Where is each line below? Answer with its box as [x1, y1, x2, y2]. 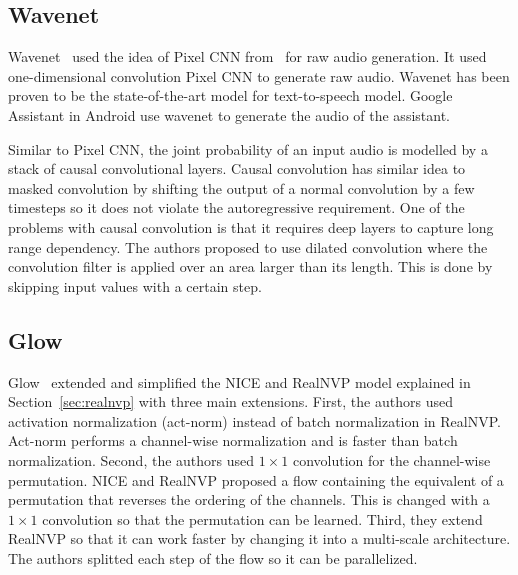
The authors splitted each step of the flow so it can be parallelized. [8, 547, 418, 568]
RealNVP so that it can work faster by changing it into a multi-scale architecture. [8, 528, 511, 549]
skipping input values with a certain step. [8, 275, 262, 296]
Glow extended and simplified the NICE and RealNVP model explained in [8, 371, 471, 392]
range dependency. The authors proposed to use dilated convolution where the [8, 236, 488, 257]
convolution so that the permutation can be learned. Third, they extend [42, 508, 483, 529]
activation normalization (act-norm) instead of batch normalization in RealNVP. [8, 410, 501, 431]
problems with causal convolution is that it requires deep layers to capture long [8, 216, 494, 237]
